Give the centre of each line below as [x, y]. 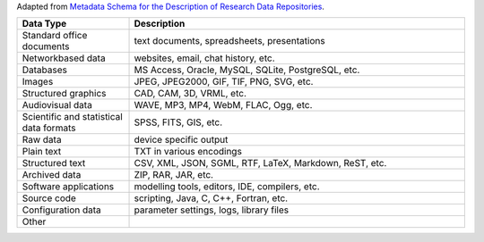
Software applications [68, 187]
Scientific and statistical [72, 117]
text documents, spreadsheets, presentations [230, 41]
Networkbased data [64, 58]
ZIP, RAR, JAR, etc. [174, 175]
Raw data [42, 140]
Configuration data [62, 210]
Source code [49, 198]
